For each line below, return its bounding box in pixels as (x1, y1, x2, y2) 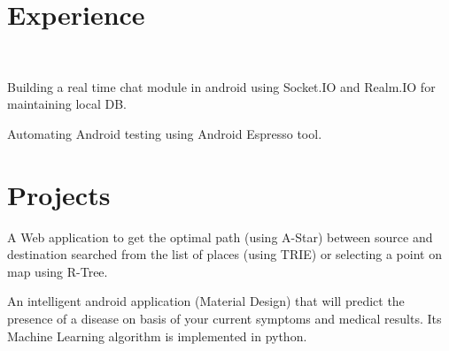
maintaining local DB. (7, 95, 127, 113)
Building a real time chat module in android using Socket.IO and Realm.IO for (7, 77, 436, 95)
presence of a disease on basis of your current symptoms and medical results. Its (7, 309, 442, 327)
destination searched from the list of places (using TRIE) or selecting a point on (7, 245, 442, 263)
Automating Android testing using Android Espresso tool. (7, 124, 322, 142)
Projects (7, 176, 111, 212)
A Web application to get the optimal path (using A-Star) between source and (7, 227, 433, 246)
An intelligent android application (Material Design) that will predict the (7, 292, 405, 310)
